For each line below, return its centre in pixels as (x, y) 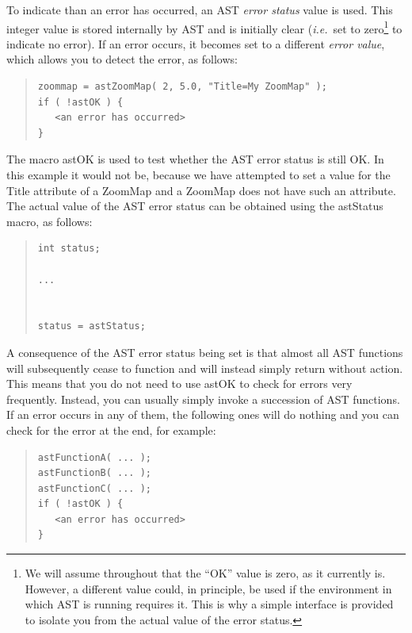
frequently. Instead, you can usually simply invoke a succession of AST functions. (203, 399)
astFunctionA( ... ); (94, 457)
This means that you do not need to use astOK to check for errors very (179, 384)
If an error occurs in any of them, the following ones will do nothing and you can (203, 414)
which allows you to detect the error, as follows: (122, 59)
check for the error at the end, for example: (111, 430)
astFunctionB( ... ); (94, 473)
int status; (69, 249)
